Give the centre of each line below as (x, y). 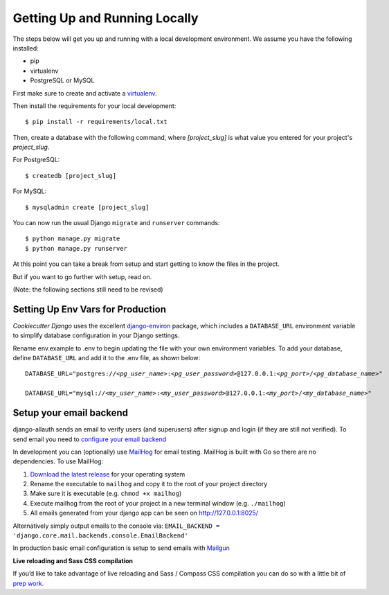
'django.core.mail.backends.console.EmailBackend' (100, 536)
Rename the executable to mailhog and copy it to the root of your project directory (149, 484)
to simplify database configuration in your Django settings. (96, 335)
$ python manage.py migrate (73, 239)
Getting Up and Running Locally (106, 18)
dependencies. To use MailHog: (58, 461)
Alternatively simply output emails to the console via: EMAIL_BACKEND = (116, 526)
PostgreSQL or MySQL (62, 80)
